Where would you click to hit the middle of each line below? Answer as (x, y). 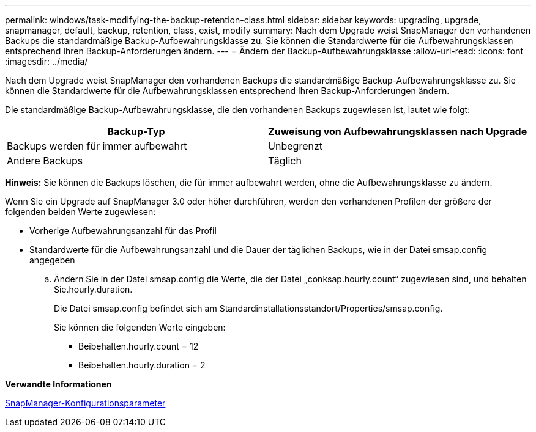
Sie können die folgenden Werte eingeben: (140, 327)
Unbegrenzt (296, 146)
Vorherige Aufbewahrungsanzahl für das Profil (123, 231)
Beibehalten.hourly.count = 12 (139, 346)
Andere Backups (45, 161)
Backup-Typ (136, 131)
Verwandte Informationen (58, 384)
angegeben (52, 260)
